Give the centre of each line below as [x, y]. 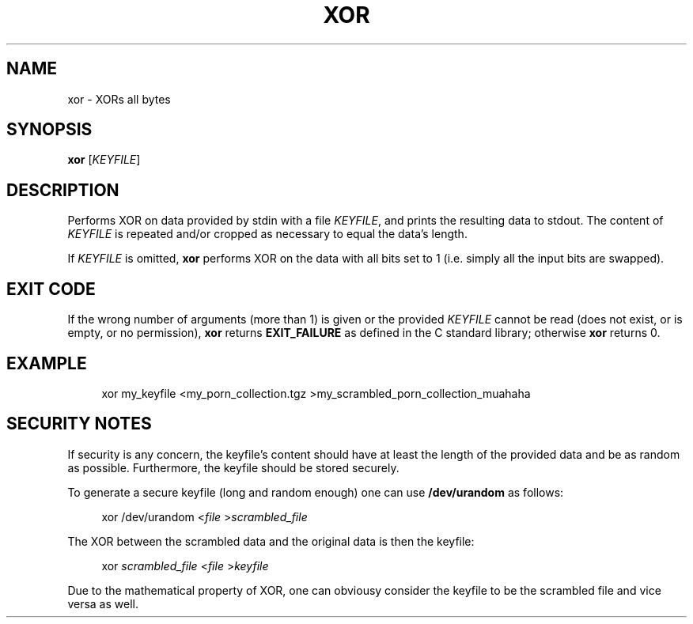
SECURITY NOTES [79, 424]
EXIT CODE [51, 289]
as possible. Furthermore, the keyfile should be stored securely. [233, 467]
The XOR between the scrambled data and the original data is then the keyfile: [271, 541]
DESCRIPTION [63, 190]
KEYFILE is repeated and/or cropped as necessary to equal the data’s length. [267, 234]
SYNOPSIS [49, 130]
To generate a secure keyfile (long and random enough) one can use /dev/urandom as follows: [316, 492]
